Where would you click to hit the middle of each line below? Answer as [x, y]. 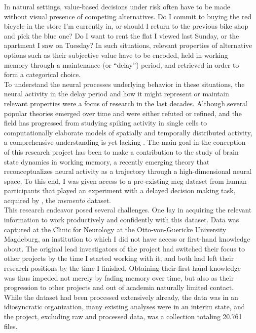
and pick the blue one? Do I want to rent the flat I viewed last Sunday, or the [122, 35]
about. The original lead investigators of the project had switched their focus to [125, 248]
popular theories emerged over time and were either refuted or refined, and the [123, 113]
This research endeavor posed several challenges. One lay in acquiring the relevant [128, 210]
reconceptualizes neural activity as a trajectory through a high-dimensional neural [128, 171]
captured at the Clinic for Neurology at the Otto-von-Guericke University [115, 229]
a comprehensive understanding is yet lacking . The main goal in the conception [125, 142]
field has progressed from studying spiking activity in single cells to [106, 123]
